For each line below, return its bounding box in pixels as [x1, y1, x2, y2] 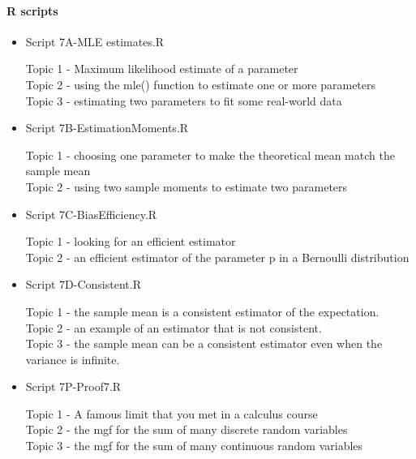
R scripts [6, 2, 58, 19]
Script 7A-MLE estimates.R [25, 32, 165, 49]
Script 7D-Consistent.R [25, 276, 141, 293]
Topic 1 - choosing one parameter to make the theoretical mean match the [25, 146, 395, 163]
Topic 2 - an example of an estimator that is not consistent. [25, 319, 322, 336]
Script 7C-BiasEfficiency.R [25, 205, 157, 222]
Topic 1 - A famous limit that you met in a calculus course [25, 405, 318, 422]
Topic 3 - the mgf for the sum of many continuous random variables [25, 437, 363, 454]
